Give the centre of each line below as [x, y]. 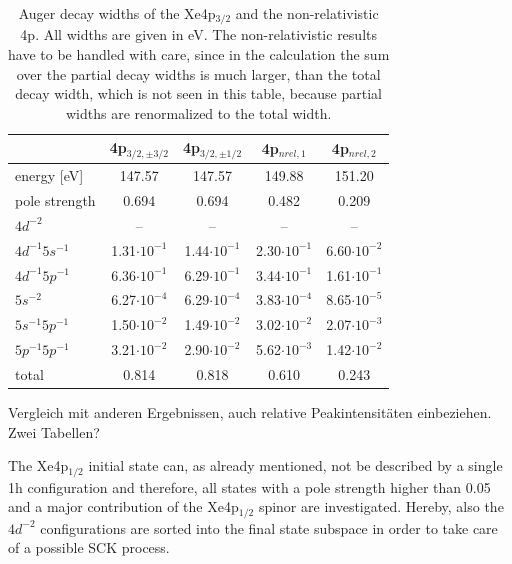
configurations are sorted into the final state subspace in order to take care [269, 527]
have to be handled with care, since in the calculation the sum [199, 54]
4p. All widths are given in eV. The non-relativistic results [198, 34]
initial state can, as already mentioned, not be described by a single [295, 465]
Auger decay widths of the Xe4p [117, 13]
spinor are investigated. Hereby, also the [381, 506]
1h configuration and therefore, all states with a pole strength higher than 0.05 [249, 486]
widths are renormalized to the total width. [198, 112]
